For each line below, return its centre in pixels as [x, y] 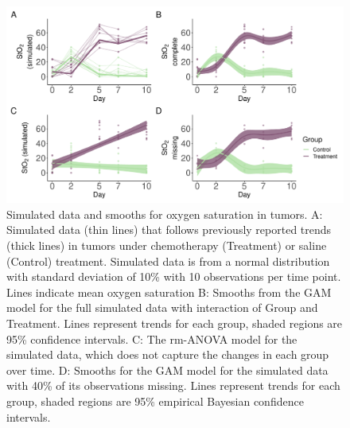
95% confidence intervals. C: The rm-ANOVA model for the [152, 339]
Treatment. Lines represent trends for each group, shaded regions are [175, 323]
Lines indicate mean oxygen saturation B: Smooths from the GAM [169, 292]
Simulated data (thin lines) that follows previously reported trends [169, 230]
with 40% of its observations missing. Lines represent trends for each [173, 385]
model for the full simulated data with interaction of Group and [162, 307]
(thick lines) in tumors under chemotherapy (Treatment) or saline [167, 245]
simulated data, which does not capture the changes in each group [168, 354]
